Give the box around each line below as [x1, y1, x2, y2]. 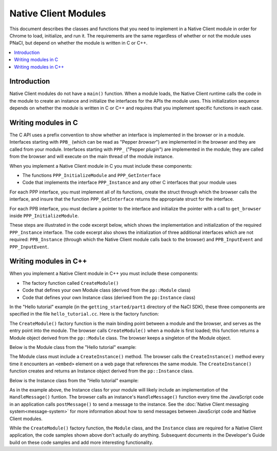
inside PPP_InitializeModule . [9, 213, 79, 219]
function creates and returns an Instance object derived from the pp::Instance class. [9, 368, 194, 374]
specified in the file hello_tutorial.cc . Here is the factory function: [9, 311, 159, 317]
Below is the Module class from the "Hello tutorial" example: [9, 344, 137, 350]
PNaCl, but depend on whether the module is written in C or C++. [9, 40, 148, 46]
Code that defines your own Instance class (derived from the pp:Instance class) [22, 294, 196, 300]
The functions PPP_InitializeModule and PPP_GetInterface [22, 172, 161, 179]
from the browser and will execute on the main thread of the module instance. [9, 153, 174, 160]
